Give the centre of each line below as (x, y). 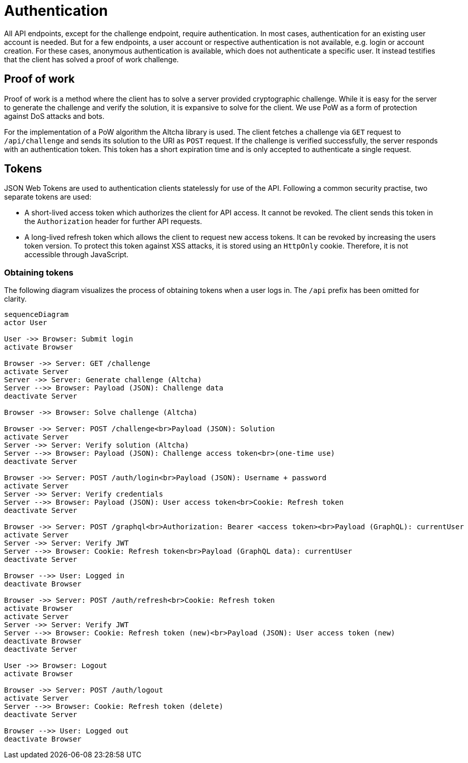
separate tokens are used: (48, 197)
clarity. (16, 299)
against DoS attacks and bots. (54, 116)
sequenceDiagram (36, 315)
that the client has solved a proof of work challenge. (92, 59)
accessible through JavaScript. (76, 255)
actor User (26, 323)
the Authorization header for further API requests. (113, 221)
